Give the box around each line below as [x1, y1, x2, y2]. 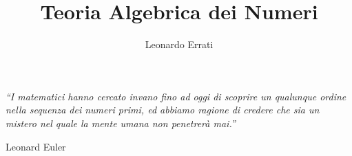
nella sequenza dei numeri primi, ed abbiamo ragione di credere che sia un [6, 102, 320, 117]
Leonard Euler [6, 139, 66, 153]
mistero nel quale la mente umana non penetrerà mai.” [6, 115, 236, 130]
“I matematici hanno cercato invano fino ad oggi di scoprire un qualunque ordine [6, 89, 346, 103]
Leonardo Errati [145, 37, 214, 52]
